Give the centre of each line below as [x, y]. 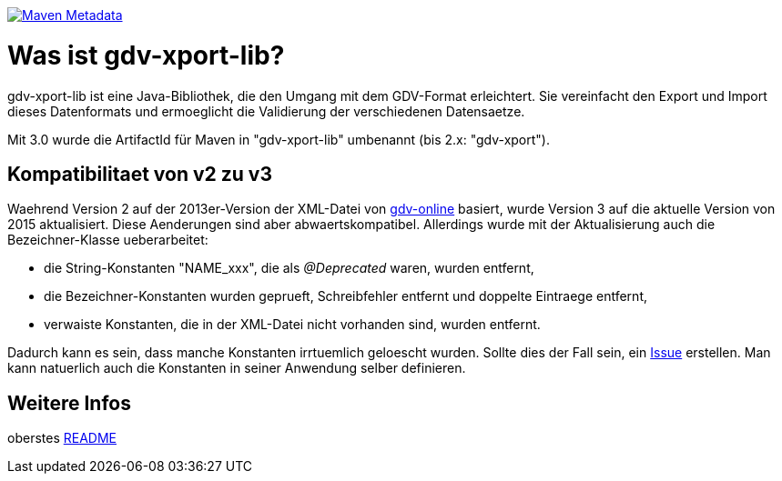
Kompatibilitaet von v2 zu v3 [140, 174]
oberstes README [62, 438]
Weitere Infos [69, 403]
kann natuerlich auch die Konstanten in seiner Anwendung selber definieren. [237, 368]
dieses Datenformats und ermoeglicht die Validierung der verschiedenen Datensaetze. [266, 111]
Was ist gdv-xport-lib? [146, 55]
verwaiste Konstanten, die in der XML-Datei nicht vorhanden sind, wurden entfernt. [292, 325]
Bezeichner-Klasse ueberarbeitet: [108, 240]
